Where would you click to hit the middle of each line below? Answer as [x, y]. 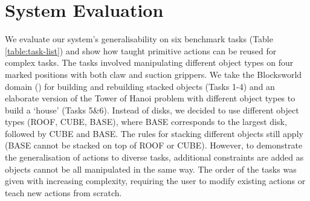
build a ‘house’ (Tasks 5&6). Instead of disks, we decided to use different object [152, 110]
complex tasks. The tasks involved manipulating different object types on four [149, 62]
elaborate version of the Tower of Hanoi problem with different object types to [150, 98]
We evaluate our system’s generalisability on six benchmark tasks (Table [139, 39]
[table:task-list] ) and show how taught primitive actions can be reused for [141, 50]
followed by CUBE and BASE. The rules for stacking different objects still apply [154, 133]
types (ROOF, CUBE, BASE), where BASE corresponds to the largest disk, [146, 122]
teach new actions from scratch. [63, 192]
